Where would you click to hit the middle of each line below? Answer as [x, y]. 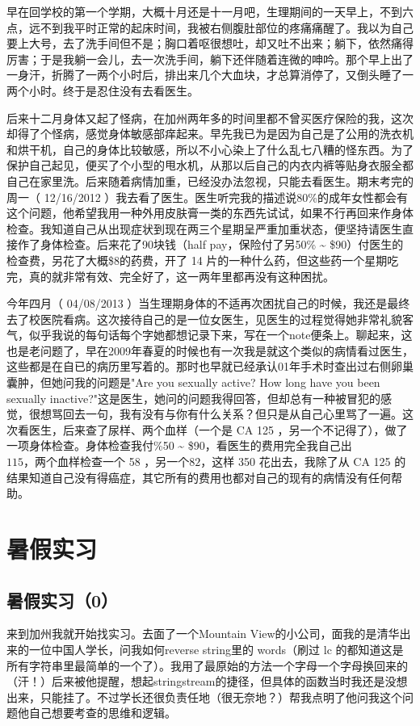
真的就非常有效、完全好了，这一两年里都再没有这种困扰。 [181, 276]
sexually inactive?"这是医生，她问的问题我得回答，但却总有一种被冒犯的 [194, 398]
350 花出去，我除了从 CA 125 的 [322, 462]
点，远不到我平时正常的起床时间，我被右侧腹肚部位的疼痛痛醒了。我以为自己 [210, 27]
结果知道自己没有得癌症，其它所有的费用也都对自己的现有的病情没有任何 [199, 477]
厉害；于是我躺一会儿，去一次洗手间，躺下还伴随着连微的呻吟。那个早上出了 [210, 59]
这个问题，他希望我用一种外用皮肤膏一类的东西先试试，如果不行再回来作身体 [210, 213]
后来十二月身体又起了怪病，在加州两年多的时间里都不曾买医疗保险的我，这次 [210, 118]
